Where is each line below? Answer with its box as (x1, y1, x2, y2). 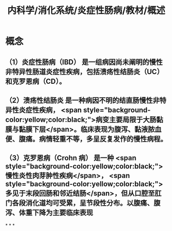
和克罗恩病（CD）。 (5, 77, 66, 85)
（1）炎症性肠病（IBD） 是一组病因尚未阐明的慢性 (5, 58, 163, 66)
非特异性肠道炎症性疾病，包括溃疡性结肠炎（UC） (5, 67, 164, 76)
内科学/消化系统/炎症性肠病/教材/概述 (7, 5, 165, 16)
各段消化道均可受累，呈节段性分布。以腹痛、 (12, 199, 154, 207)
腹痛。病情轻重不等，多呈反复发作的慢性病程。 (18, 134, 167, 143)
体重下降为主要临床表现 (18, 208, 93, 217)
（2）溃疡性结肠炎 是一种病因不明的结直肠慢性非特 (5, 96, 167, 104)
